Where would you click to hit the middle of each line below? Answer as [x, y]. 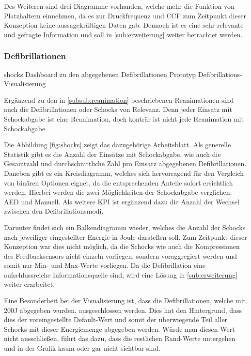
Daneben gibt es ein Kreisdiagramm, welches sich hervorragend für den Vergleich [124, 173]
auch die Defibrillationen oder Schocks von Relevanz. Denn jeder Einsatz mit [118, 109]
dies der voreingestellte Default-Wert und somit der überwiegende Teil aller [116, 319]
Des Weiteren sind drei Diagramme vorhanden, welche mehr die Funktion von [119, 6]
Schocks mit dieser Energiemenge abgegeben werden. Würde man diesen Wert [119, 329]
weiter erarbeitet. [30, 284]
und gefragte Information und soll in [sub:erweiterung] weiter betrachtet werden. [123, 34]
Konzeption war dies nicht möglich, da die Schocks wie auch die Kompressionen [122, 246]
